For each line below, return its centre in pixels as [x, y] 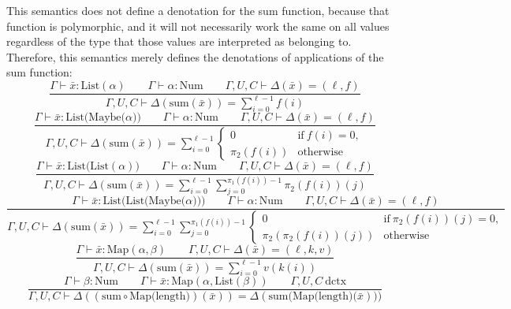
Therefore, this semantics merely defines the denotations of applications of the [195, 56]
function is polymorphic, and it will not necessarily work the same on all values [198, 26]
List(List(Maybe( [144, 201]
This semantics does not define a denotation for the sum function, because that [198, 10]
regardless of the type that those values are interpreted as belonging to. [179, 41]
